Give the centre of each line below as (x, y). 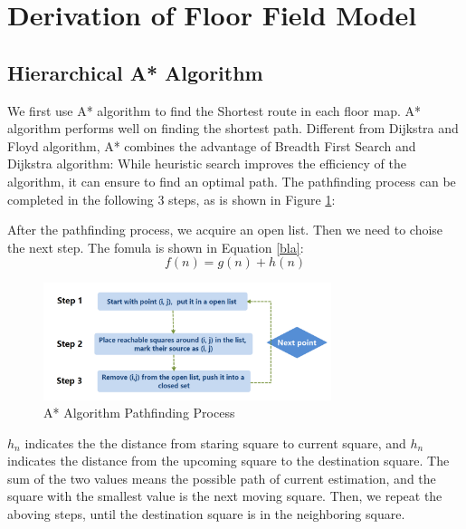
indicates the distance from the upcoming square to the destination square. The (228, 461)
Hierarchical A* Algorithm (135, 72)
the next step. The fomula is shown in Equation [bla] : (156, 247)
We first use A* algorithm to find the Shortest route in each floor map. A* (214, 110)
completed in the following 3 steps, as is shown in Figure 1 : (171, 199)
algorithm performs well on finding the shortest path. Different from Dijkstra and (233, 128)
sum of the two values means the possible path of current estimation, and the (222, 478)
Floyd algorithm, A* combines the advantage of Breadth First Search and (212, 145)
